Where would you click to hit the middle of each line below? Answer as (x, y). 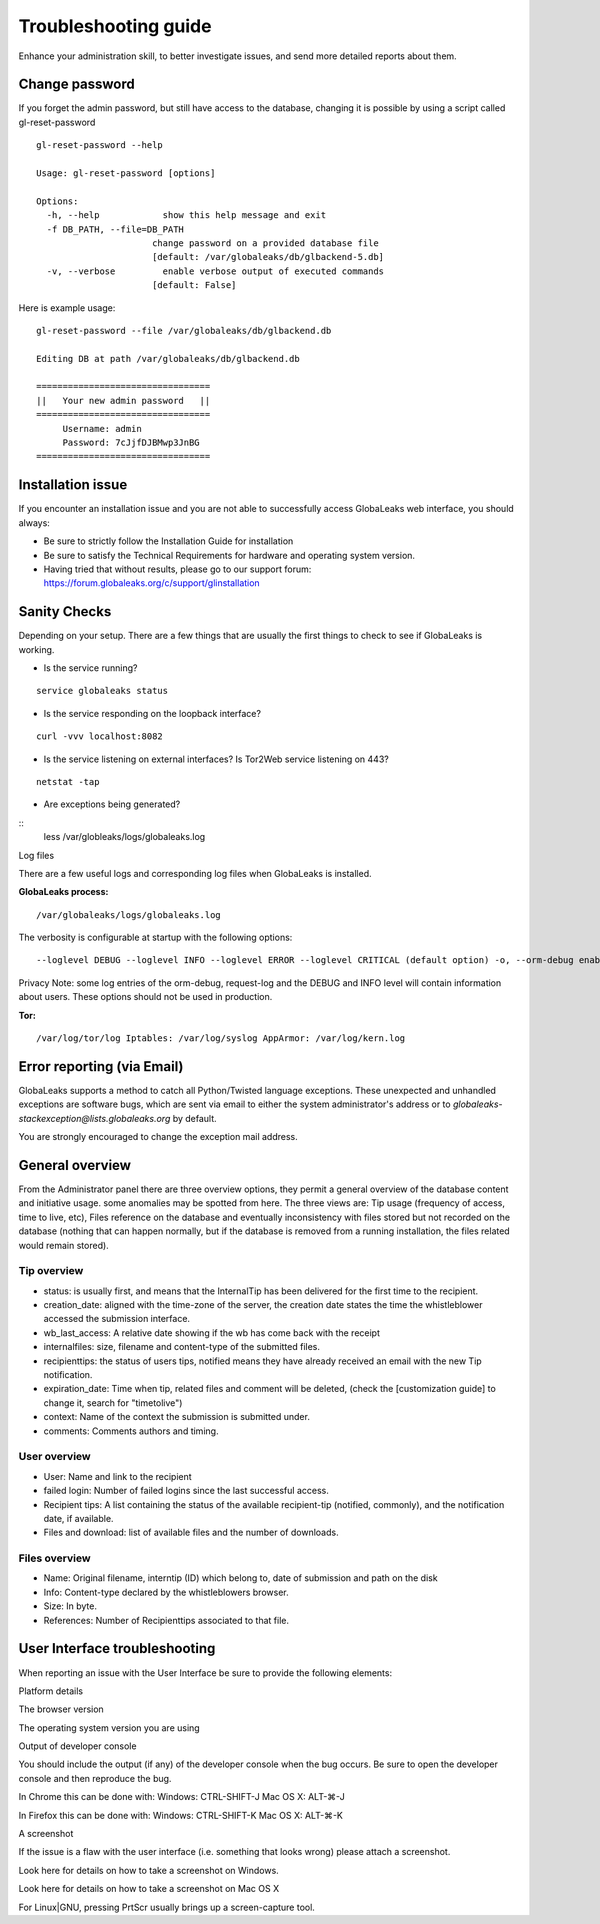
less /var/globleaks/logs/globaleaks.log (124, 837)
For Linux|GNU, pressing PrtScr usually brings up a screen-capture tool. (166, 1907)
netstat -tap (68, 781)
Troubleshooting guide (115, 26)
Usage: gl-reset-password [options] (126, 173)
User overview (55, 1457)
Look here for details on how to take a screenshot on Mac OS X (149, 1889)
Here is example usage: (67, 307)
